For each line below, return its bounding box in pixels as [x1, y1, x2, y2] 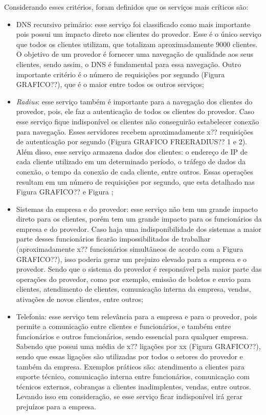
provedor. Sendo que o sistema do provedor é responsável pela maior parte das [16, 264, 262, 274]
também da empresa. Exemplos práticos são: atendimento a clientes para [16, 361, 245, 372]
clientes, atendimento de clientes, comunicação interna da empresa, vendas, [16, 283, 251, 294]
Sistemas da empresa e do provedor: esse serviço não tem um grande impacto [16, 203, 258, 214]
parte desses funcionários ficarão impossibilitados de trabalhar [16, 233, 211, 244]
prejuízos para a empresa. [16, 401, 97, 411]
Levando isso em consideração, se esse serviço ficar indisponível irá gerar [16, 391, 243, 402]
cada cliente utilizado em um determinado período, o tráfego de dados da [16, 156, 246, 167]
